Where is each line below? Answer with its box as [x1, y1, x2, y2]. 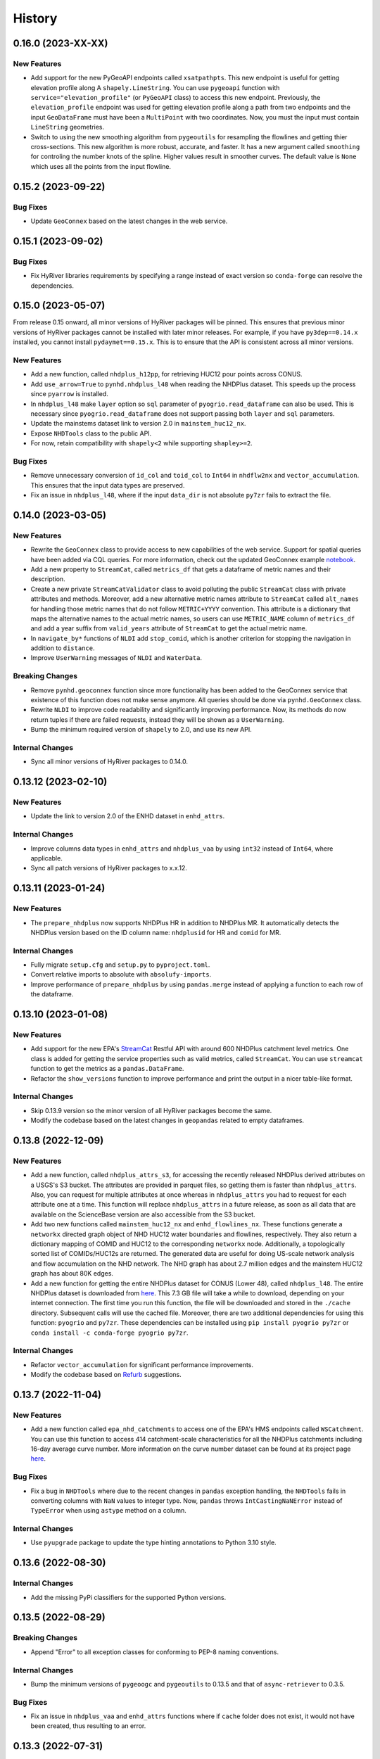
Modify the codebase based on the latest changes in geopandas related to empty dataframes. [30, 1116, 305, 1125]
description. [30, 575, 66, 583]
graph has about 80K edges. [30, 1269, 114, 1278]
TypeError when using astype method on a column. [30, 1506, 186, 1515]
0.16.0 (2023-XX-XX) [13, 37, 108, 49]
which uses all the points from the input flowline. [30, 162, 172, 170]
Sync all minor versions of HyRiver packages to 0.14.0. [30, 757, 188, 766]
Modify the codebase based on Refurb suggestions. [30, 1371, 182, 1379]
